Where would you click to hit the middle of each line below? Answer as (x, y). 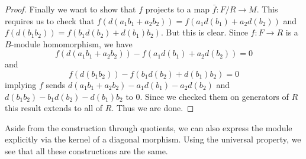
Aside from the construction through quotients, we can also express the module (149, 127)
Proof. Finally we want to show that (70, 9)
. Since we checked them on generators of (214, 96)
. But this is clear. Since (204, 32)
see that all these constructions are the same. (86, 150)
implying (21, 84)
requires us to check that (50, 20)
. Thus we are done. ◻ (153, 108)
